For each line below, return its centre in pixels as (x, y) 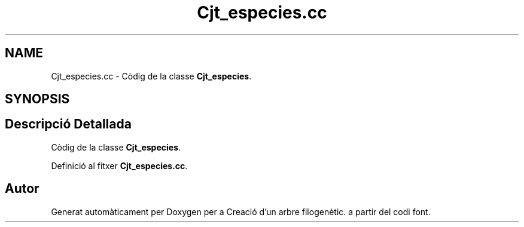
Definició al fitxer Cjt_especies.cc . (119, 165)
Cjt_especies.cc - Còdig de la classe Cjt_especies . (151, 76)
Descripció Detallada (68, 124)
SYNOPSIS (37, 99)
